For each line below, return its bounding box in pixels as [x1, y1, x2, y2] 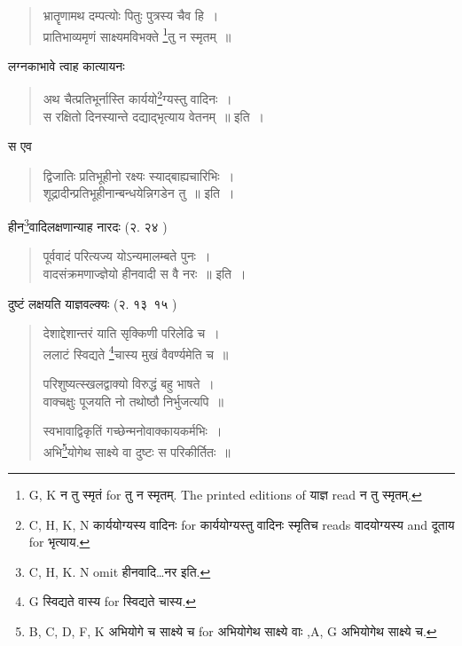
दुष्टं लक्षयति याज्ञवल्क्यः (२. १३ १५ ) [8, 294, 177, 312]
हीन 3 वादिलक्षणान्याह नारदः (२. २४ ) [8, 215, 168, 235]
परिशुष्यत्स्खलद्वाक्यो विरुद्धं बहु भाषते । [43, 374, 215, 392]
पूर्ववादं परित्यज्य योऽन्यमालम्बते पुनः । [43, 247, 211, 265]
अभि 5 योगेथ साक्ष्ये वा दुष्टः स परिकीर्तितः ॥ [43, 439, 231, 461]
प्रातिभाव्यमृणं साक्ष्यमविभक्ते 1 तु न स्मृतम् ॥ [43, 24, 231, 45]
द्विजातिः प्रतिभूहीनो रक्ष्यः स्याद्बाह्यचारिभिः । [43, 166, 235, 185]
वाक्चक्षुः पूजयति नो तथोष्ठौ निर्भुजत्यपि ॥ [43, 391, 223, 410]
